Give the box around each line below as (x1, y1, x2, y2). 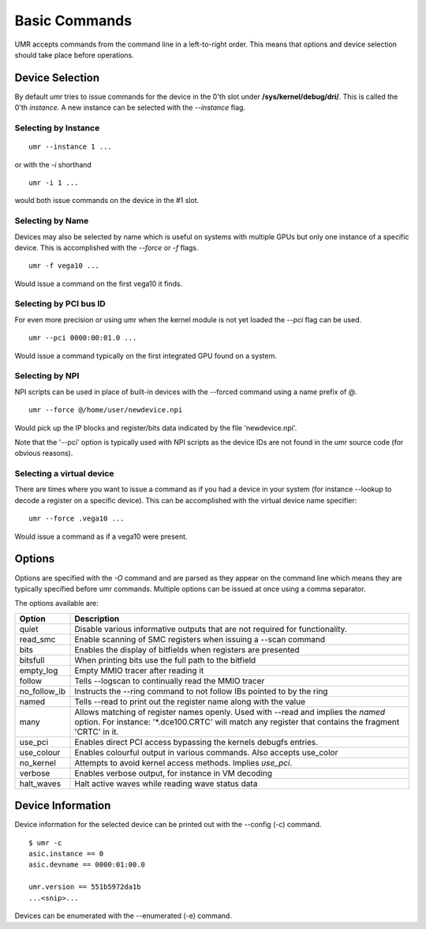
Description (74, 613, 120, 624)
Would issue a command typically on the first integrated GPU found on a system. (14, 351, 278, 360)
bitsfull (19, 654, 45, 665)
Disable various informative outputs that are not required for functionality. (74, 623, 347, 634)
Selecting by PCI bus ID (14, 299, 106, 310)
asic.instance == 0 (28, 849, 104, 858)
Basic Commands (14, 12, 133, 29)
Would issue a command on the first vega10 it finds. (14, 279, 183, 288)
